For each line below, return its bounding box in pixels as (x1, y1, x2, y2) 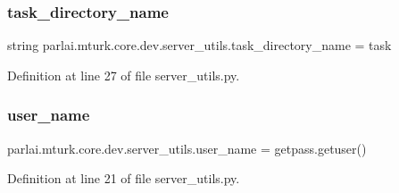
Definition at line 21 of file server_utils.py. (7, 169, 240, 188)
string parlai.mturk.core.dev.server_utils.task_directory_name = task (7, 36, 392, 55)
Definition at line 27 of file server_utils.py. (7, 65, 240, 84)
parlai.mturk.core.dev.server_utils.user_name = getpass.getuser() (7, 138, 367, 157)
